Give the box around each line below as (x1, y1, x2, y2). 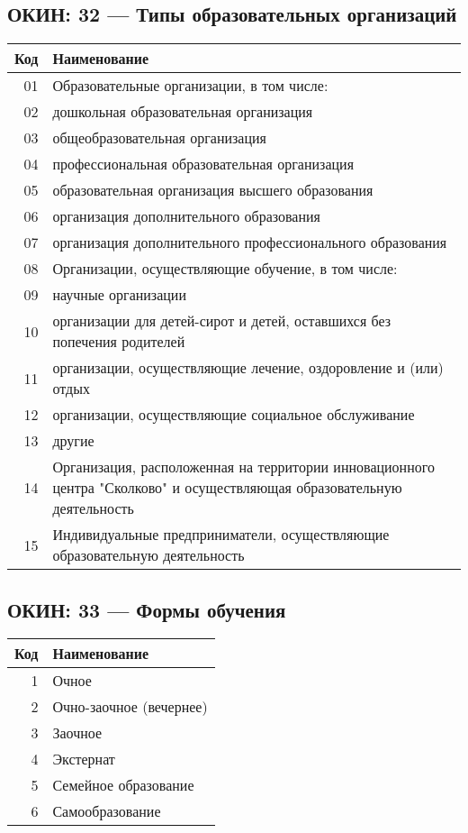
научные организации (52, 284, 186, 306)
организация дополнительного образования (52, 206, 320, 227)
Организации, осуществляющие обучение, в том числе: (52, 258, 398, 279)
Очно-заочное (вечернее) (52, 696, 208, 718)
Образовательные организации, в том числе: (52, 75, 328, 96)
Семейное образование (52, 774, 194, 796)
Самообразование (52, 801, 161, 822)
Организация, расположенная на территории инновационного (52, 456, 435, 478)
